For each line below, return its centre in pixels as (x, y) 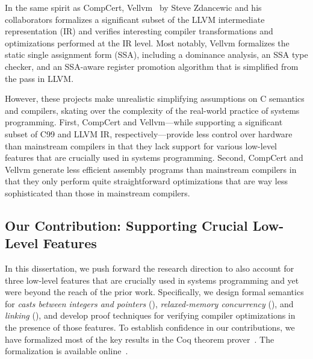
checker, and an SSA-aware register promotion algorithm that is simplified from (152, 66)
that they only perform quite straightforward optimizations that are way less (146, 181)
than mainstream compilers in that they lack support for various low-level (141, 145)
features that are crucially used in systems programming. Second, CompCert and (154, 158)
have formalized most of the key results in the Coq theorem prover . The (140, 339)
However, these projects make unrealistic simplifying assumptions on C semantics (155, 98)
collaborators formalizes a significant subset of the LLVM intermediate (135, 19)
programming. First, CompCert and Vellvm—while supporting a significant (144, 122)
